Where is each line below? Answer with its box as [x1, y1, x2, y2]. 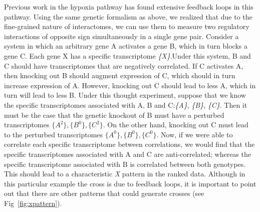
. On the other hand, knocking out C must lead [103, 119, 248, 130]
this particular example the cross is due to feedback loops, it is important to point [4, 178, 256, 188]
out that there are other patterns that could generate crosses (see [4, 188, 204, 198]
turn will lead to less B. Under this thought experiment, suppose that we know [4, 90, 246, 100]
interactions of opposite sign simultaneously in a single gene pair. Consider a [4, 31, 239, 41]
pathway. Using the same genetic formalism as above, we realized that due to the [4, 11, 252, 22]
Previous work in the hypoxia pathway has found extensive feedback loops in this [4, 2, 253, 12]
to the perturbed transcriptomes [4, 129, 103, 139]
